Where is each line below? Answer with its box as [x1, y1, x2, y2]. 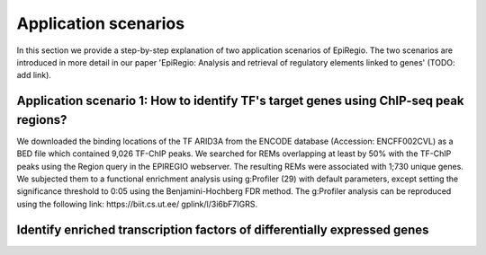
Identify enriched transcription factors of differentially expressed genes [16, 222, 429, 237]
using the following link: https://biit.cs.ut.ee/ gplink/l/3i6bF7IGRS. [16, 198, 258, 209]
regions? [16, 112, 67, 127]
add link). [16, 70, 51, 81]
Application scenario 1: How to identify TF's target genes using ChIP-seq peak [16, 93, 464, 109]
